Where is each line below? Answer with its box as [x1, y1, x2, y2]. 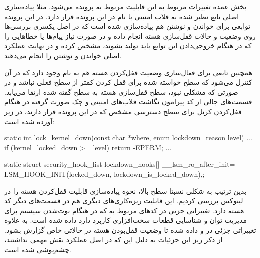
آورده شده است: [4, 116, 54, 126]
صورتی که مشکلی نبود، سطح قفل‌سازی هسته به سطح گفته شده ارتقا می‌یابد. [4, 86, 238, 97]
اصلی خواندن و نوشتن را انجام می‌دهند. [4, 50, 122, 60]
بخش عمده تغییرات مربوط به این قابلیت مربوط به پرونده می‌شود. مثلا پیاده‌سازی [4, 1, 247, 11]
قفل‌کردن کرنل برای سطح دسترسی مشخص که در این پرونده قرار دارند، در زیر [4, 106, 242, 116]
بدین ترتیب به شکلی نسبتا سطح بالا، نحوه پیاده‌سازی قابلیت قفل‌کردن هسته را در [4, 185, 247, 196]
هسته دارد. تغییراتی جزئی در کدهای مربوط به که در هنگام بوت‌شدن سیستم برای [4, 205, 244, 215]
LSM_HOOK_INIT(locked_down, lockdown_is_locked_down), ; [4, 168, 205, 179]
